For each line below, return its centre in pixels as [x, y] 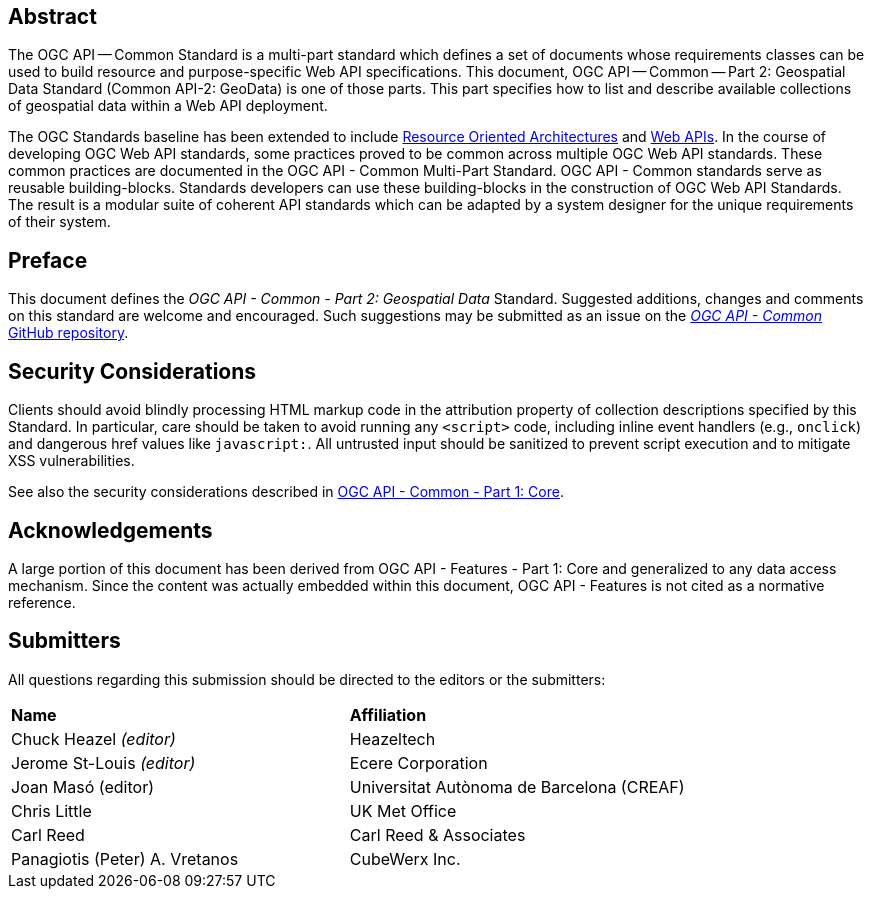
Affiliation [388, 714]
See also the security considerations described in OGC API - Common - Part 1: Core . [286, 492]
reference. [42, 602]
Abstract [52, 16]
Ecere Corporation [418, 762]
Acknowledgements [110, 530]
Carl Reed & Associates [437, 834]
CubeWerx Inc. [405, 858]
